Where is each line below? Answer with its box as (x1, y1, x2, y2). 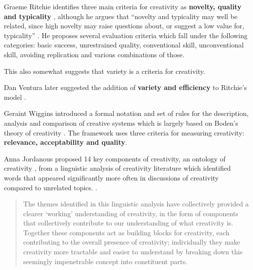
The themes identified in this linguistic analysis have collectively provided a (23, 199, 249, 209)
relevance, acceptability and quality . (4, 137, 127, 147)
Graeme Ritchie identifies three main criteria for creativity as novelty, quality (4, 1, 242, 11)
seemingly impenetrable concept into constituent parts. (23, 256, 188, 266)
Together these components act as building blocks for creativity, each (23, 227, 230, 237)
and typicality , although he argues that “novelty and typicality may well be (4, 11, 238, 21)
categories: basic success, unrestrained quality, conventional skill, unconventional (4, 40, 244, 50)
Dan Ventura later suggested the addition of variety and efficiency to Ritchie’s (4, 82, 247, 92)
